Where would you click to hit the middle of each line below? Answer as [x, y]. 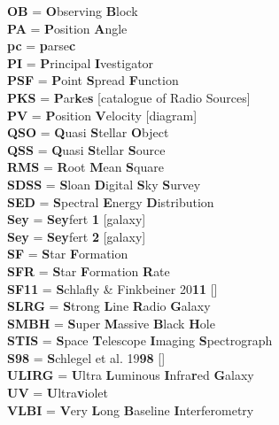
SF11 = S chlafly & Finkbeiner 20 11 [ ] [112, 288]
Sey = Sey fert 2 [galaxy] [77, 236]
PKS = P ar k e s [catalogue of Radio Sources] [129, 97]
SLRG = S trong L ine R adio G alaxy [109, 306]
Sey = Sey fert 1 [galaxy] [77, 219]
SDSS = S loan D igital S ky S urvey [104, 184]
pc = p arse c [42, 46]
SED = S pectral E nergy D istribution [111, 201]
